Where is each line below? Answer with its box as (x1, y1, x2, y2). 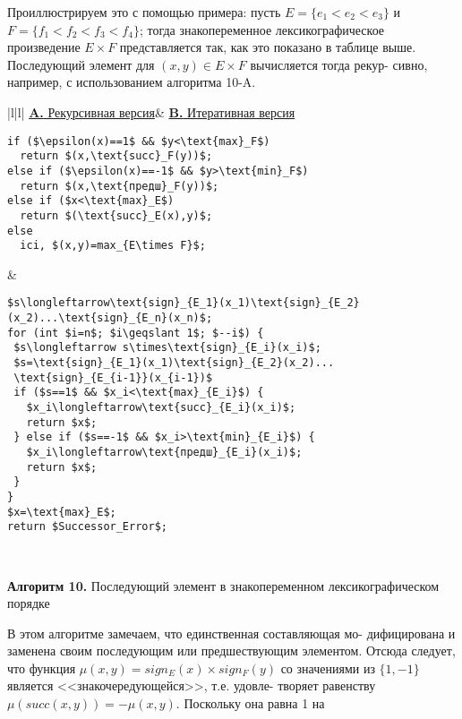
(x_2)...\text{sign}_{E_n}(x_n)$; (7, 312, 213, 325)
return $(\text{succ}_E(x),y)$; (20, 209, 213, 222)
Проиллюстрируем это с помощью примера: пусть (7, 3, 281, 21)
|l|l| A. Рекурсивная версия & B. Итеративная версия (7, 102, 295, 121)
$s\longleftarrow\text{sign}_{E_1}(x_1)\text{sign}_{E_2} (7, 296, 360, 310)
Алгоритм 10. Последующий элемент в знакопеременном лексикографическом (7, 576, 440, 595)
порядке (7, 594, 50, 612)
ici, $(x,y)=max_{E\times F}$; (20, 239, 206, 253)
